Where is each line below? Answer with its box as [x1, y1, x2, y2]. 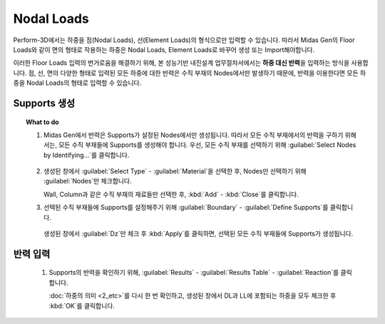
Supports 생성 [13, 97, 76, 109]
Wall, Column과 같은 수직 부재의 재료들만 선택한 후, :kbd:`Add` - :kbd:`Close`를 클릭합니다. [43, 190, 299, 198]
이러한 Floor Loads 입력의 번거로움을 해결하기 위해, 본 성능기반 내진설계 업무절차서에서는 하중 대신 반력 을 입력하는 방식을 [13, 59, 350, 67]
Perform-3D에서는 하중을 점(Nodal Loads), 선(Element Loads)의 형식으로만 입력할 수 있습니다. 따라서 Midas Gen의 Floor [13, 36, 356, 44]
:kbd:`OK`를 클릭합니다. [48, 301, 115, 310]
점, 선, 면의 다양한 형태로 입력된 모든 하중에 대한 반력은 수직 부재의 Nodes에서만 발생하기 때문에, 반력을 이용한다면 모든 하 [28, 69, 366, 77]
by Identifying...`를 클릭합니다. [43, 151, 130, 159]
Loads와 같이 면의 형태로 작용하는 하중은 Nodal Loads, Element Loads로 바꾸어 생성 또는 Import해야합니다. [13, 45, 315, 54]
